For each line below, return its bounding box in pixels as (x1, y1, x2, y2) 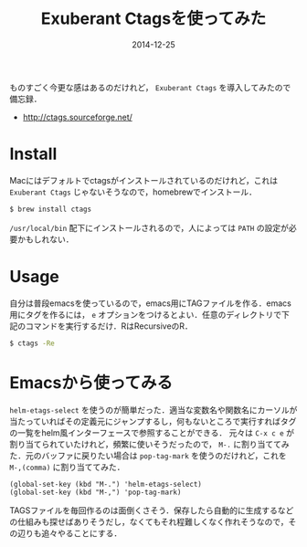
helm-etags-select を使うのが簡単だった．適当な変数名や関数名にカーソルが (9, 404, 298, 416)
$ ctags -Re (9, 339, 55, 348)
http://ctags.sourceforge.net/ (22, 111, 132, 122)
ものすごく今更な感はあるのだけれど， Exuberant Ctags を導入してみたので (9, 81, 291, 92)
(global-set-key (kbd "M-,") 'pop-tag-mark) (9, 488, 182, 497)
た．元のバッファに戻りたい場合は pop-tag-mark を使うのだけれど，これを (9, 449, 288, 461)
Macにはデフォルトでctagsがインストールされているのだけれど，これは (9, 174, 279, 185)
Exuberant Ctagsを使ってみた (40, 8, 267, 29)
